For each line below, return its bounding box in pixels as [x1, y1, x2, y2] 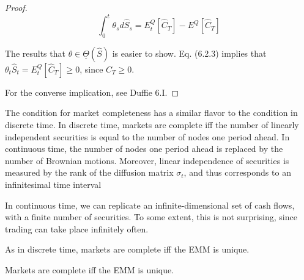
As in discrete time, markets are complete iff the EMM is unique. [5, 243, 250, 256]
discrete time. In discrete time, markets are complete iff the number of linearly [5, 118, 299, 131]
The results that [5, 46, 65, 59]
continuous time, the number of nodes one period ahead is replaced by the [5, 142, 283, 155]
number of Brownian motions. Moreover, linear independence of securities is [5, 154, 289, 167]
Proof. [5, 1, 28, 13]
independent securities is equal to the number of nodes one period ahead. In [5, 130, 290, 143]
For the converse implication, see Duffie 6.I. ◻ [5, 85, 179, 98]
